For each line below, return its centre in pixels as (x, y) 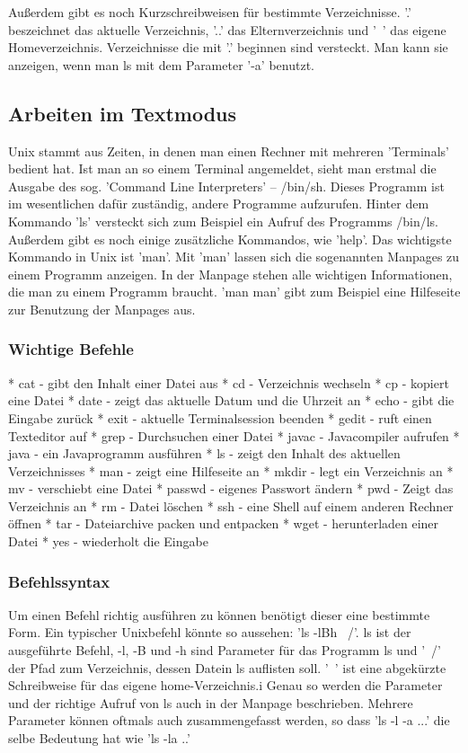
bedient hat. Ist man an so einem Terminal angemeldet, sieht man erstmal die (222, 168)
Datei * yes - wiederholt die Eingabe (108, 541)
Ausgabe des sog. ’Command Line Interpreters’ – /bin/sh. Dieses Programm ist (226, 186)
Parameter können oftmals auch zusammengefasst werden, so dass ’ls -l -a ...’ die (229, 720)
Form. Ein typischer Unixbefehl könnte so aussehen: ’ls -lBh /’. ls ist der (210, 632)
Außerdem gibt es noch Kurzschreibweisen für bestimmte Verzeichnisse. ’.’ (210, 12)
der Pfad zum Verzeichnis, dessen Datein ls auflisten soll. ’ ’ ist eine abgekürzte (227, 667)
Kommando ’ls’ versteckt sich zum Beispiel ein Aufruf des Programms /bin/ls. (223, 221)
